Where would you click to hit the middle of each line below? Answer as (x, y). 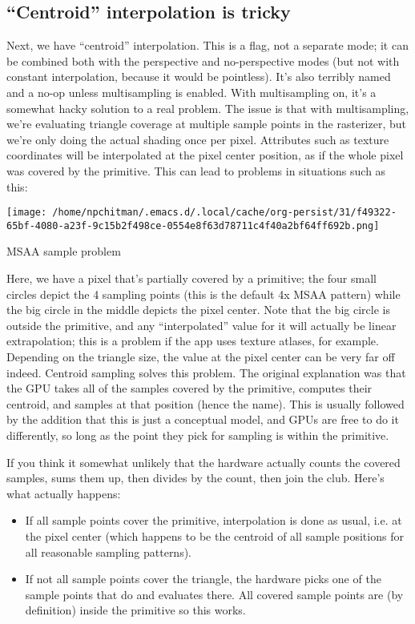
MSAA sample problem (64, 251)
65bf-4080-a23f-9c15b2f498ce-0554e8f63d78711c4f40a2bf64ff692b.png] (193, 225)
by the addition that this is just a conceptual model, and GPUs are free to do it (203, 419)
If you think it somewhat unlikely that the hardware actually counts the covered (203, 462)
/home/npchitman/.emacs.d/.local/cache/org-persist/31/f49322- (224, 213)
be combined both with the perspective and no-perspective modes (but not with (203, 60)
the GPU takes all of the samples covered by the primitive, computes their (189, 388)
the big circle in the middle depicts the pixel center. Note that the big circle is (198, 310)
